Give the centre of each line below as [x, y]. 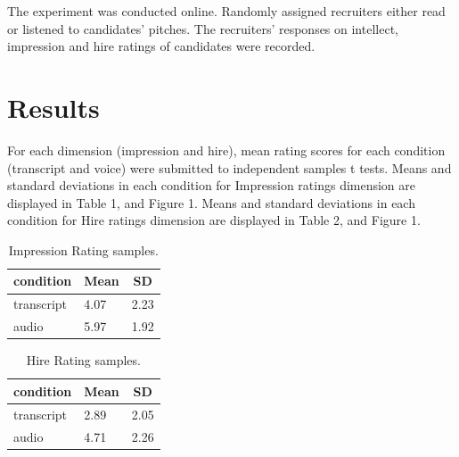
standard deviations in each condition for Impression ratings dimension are [212, 185]
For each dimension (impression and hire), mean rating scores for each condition [226, 150]
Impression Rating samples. [83, 249]
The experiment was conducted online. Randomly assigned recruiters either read [226, 11]
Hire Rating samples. [83, 360]
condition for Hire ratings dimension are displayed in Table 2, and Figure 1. [214, 220]
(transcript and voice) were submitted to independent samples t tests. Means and [229, 167]
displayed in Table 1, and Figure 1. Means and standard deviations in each [211, 202]
